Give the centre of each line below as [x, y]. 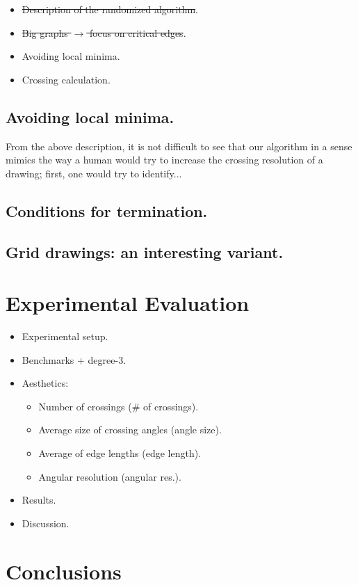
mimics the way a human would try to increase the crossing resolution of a [164, 160]
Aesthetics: [45, 383]
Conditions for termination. [107, 210]
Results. [39, 500]
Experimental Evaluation [128, 303]
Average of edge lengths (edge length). [120, 453]
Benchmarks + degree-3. [74, 359]
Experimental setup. [65, 336]
